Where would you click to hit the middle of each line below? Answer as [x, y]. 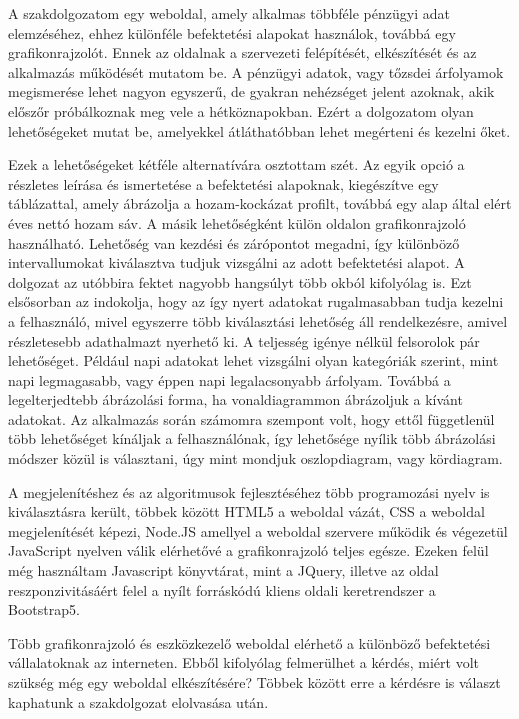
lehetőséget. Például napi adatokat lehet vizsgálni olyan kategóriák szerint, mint [253, 360]
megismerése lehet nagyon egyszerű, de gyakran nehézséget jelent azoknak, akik [251, 91]
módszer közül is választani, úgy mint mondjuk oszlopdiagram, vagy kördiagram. [255, 458]
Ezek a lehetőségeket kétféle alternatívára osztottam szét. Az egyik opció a [236, 164]
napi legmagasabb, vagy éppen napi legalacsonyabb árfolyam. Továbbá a [229, 379]
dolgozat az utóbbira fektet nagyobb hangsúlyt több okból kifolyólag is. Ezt [240, 281]
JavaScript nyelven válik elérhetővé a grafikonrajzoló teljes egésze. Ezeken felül [248, 550]
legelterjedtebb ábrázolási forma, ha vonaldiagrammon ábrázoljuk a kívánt [235, 399]
